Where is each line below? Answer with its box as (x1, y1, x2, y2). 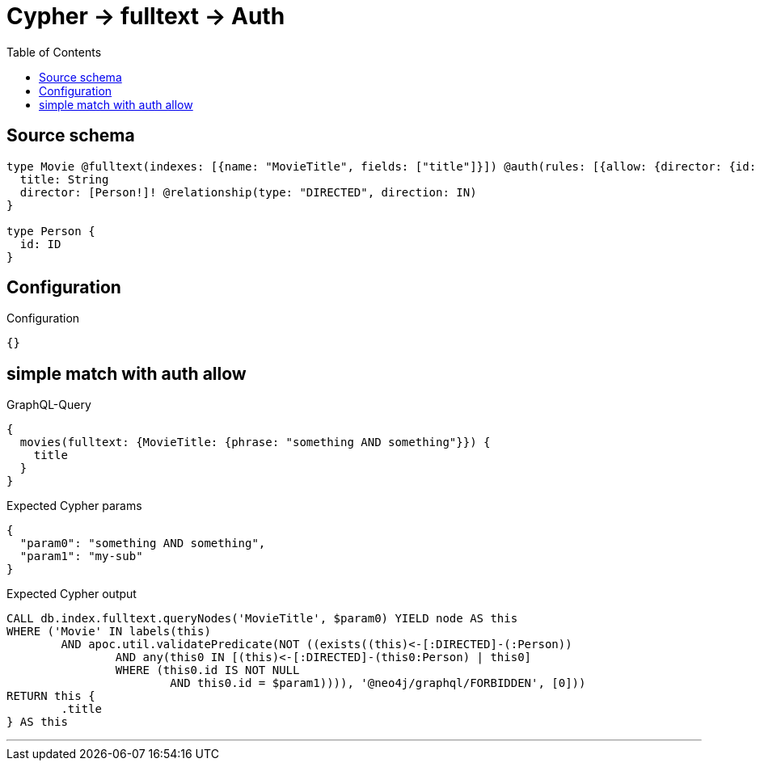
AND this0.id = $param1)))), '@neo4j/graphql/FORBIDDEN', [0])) (170, 676, 586, 690)
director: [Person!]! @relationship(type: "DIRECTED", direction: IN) (19, 185, 477, 199)
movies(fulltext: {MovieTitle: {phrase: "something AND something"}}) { (19, 436, 491, 449)
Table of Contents (6, 44, 102, 59)
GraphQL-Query (6, 398, 91, 412)
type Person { (6, 224, 95, 238)
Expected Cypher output (6, 587, 137, 601)
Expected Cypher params (6, 499, 142, 513)
